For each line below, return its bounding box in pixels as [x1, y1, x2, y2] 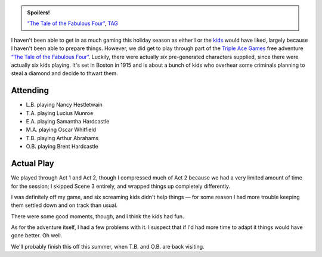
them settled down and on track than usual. [11, 202, 118, 209]
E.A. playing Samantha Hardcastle [26, 118, 110, 125]
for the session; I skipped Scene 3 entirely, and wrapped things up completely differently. [11, 182, 231, 190]
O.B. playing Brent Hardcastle [26, 143, 98, 150]
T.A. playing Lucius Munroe [26, 109, 94, 116]
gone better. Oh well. [11, 232, 63, 239]
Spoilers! [27, 9, 50, 16]
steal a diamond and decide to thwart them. [11, 70, 119, 77]
